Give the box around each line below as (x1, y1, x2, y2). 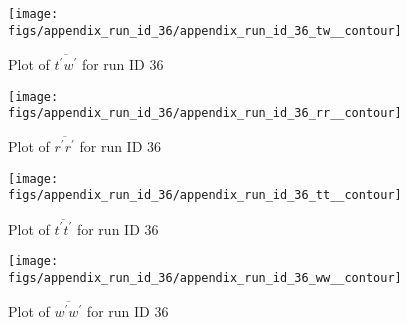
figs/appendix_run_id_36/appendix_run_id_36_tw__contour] (8, 23, 402, 38)
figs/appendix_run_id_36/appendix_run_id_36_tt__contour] (8, 188, 402, 203)
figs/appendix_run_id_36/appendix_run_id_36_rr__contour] (8, 106, 402, 121)
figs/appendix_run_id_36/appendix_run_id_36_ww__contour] (8, 271, 402, 286)
